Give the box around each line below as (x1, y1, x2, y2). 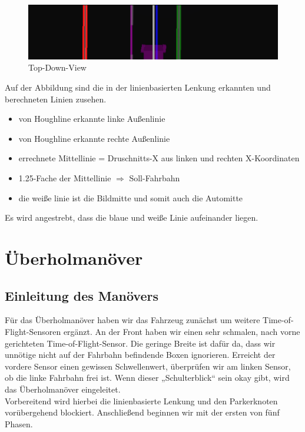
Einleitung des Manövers (5, 286, 158, 304)
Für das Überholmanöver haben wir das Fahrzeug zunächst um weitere (5, 314, 260, 326)
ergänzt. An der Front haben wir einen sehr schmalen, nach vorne (63, 325, 300, 337)
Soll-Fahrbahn (129, 171, 180, 184)
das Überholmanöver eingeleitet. (5, 383, 121, 395)
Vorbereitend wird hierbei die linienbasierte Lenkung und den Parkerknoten (5, 394, 278, 407)
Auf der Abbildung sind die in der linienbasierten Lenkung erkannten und (5, 81, 271, 94)
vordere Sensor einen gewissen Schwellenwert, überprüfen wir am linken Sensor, (5, 360, 291, 372)
